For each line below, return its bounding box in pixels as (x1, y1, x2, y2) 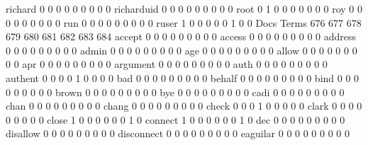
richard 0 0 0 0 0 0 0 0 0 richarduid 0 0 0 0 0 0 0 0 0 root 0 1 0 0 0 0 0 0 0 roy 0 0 (6, 1, 362, 16)
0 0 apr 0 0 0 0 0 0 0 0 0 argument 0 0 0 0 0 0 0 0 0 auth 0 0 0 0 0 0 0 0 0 (6, 57, 328, 71)
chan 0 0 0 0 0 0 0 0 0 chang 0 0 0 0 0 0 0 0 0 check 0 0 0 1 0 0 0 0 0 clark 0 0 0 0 (6, 98, 362, 113)
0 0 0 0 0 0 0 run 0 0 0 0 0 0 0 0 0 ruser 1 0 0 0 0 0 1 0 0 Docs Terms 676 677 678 (6, 15, 362, 30)
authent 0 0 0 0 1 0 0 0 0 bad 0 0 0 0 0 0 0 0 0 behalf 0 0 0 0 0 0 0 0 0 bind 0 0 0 (6, 70, 359, 85)
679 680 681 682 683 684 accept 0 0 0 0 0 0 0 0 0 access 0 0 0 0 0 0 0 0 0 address (6, 29, 357, 44)
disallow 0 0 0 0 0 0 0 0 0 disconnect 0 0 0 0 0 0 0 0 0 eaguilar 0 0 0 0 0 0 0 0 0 (6, 126, 350, 141)
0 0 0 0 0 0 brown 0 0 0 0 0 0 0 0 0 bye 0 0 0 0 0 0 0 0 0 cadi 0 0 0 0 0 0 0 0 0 (6, 84, 345, 99)
